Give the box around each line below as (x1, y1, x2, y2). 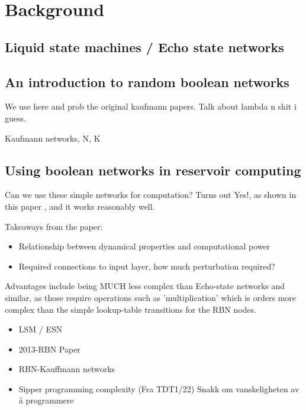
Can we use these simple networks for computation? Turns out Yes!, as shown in (5, 188, 297, 201)
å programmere (18, 394, 74, 406)
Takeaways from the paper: (5, 220, 103, 232)
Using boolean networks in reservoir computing (5, 161, 301, 179)
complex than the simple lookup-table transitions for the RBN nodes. (5, 303, 257, 315)
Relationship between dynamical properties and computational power (18, 240, 270, 252)
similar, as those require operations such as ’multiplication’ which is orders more (5, 291, 297, 303)
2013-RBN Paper (18, 342, 80, 355)
